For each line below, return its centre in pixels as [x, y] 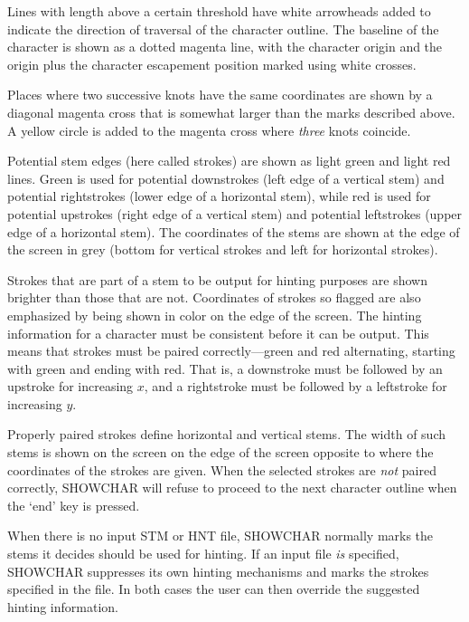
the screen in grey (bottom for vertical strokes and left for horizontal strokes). [223, 249]
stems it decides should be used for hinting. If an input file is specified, [203, 554]
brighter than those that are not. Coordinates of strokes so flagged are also [214, 297]
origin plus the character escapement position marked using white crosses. [212, 64]
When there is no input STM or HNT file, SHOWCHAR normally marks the [220, 536]
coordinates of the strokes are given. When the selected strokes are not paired [222, 469]
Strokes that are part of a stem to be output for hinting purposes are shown [217, 279]
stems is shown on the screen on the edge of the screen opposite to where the [220, 452]
